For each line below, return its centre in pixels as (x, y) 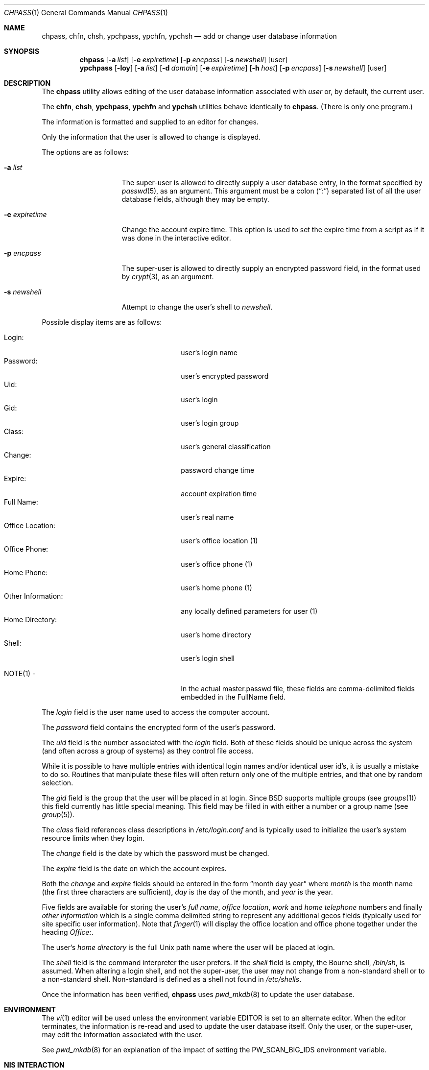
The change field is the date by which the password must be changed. (155, 853)
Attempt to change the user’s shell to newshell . (197, 307)
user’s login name (209, 353)
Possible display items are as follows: (102, 322)
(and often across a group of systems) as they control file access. (148, 751)
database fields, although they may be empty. (195, 199)
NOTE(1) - (20, 673)
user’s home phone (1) (216, 588)
